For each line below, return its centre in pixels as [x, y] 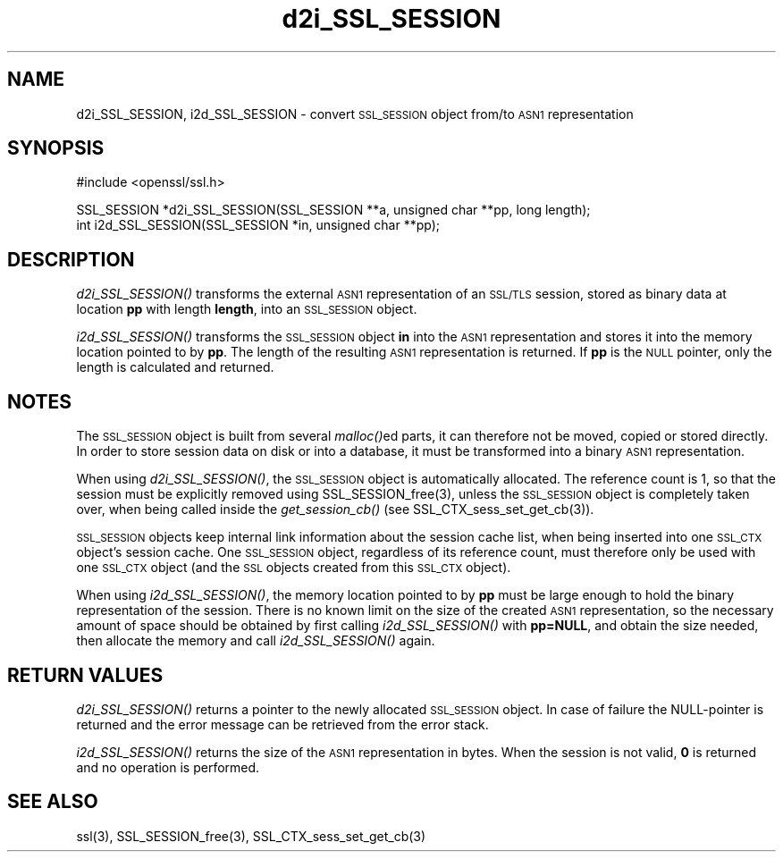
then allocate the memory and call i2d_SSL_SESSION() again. [256, 641]
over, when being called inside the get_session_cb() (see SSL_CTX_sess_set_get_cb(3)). [335, 510]
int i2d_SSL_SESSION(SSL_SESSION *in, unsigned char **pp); [258, 225]
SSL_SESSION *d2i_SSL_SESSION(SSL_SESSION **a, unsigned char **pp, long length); [333, 210]
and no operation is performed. [168, 767]
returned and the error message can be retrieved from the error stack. [282, 724]
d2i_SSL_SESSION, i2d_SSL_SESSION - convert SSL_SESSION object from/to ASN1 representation [355, 114]
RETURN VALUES [85, 675]
